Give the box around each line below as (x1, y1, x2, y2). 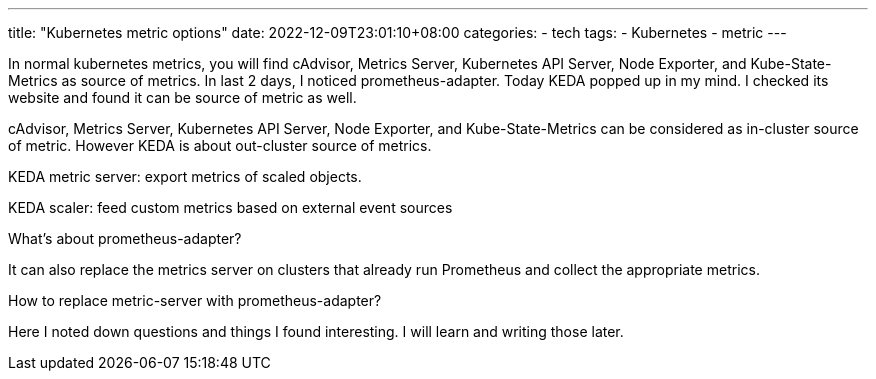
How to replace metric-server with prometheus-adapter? (8, 292, 382, 309)
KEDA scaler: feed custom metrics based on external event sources (8, 199, 453, 216)
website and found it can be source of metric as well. (8, 89, 357, 106)
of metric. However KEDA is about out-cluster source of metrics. (8, 137, 432, 154)
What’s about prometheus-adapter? (8, 230, 242, 247)
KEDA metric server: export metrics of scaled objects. (8, 168, 362, 185)
